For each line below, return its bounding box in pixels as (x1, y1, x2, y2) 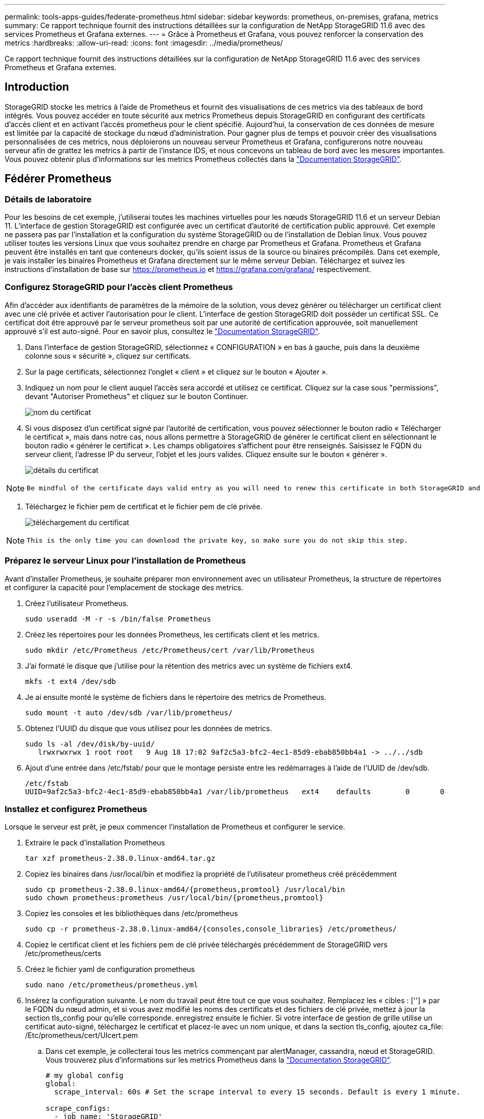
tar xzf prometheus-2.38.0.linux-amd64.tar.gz (25, 854, 215, 863)
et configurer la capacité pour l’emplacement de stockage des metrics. (5, 583, 244, 592)
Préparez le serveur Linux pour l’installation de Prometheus (5, 555, 246, 566)
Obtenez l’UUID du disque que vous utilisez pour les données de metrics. (25, 723, 272, 733)
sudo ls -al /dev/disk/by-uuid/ (25, 739, 155, 748)
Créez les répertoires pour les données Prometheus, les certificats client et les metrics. (25, 630, 319, 639)
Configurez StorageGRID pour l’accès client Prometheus (5, 282, 233, 293)
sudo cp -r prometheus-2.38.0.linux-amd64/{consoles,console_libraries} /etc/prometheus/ (25, 925, 397, 934)
